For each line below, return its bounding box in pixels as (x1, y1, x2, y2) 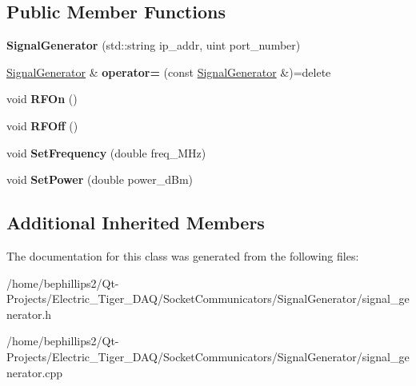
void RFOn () (6, 90, 78, 107)
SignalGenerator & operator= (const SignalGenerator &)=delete (6, 63, 331, 80)
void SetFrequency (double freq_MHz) (6, 144, 206, 161)
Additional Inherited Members (6, 210, 265, 235)
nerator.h (6, 305, 52, 322)
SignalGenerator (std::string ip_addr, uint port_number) (6, 37, 301, 54)
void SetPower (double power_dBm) (6, 171, 194, 188)
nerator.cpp (6, 364, 63, 380)
